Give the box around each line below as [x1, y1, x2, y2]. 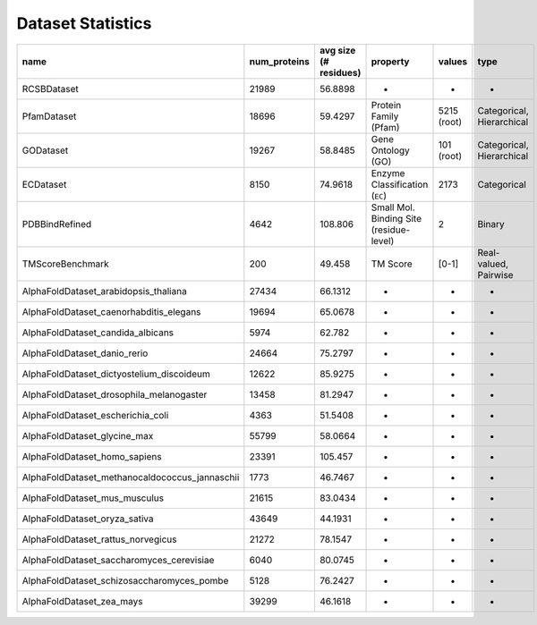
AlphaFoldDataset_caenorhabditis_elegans [21, 305, 201, 317]
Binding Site [371, 212, 422, 224]
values [438, 55, 468, 67]
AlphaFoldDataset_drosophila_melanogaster [21, 388, 208, 401]
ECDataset [21, 178, 67, 190]
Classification [371, 178, 429, 190]
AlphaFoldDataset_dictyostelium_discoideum [21, 367, 210, 380]
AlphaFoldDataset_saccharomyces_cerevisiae [21, 553, 215, 566]
